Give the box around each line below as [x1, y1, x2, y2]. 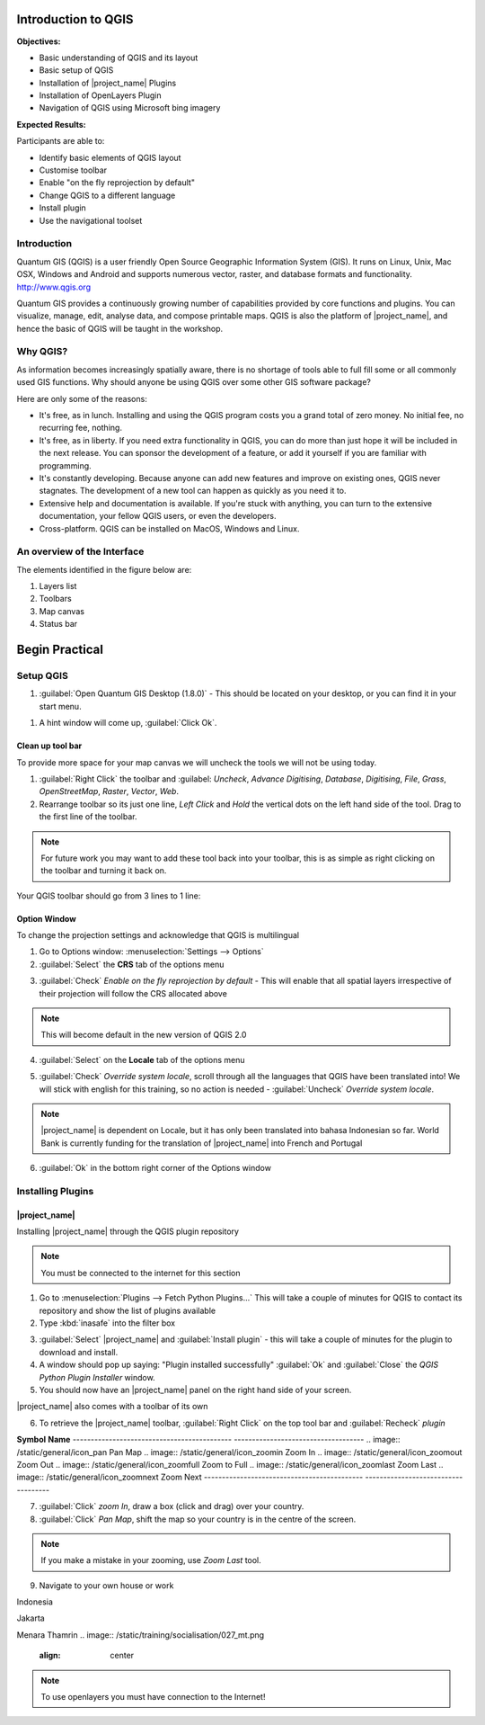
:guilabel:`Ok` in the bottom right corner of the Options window [39, 1163, 271, 1174]
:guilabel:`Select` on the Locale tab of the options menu [39, 1054, 245, 1065]
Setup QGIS [16, 670, 69, 682]
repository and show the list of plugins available [39, 1305, 216, 1316]
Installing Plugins [16, 1184, 94, 1197]
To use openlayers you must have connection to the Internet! [40, 1692, 266, 1703]
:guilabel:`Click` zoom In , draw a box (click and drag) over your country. [39, 1501, 304, 1512]
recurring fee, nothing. [39, 423, 123, 433]
